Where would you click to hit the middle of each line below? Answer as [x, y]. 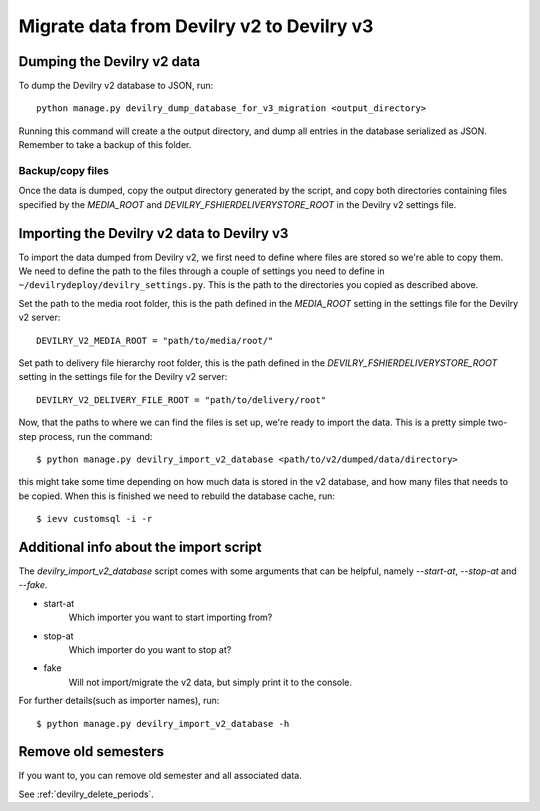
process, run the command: [95, 436]
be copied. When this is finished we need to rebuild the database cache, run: [176, 496]
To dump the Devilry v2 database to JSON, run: [116, 86]
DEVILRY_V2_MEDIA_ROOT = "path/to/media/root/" [155, 340]
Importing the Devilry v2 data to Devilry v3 [153, 233]
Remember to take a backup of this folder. [105, 145]
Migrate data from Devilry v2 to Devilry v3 [196, 26]
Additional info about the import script [140, 546]
